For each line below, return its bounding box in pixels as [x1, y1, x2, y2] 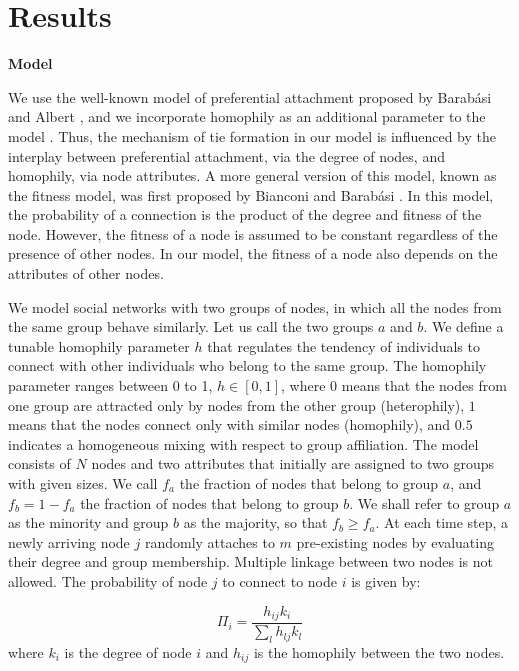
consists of [8, 453, 71, 474]
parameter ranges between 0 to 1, [8, 375, 213, 396]
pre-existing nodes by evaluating [296, 531, 494, 552]
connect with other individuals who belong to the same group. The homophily [8, 355, 487, 376]
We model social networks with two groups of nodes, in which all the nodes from [8, 296, 502, 317]
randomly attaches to [144, 531, 275, 552]
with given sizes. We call [8, 473, 158, 493]
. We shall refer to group [349, 492, 500, 513]
